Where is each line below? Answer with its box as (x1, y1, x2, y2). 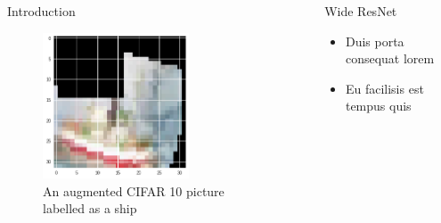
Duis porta (345, 31, 404, 50)
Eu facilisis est (345, 78, 424, 97)
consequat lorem (345, 49, 435, 68)
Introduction (7, 2, 76, 20)
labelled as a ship (43, 199, 137, 218)
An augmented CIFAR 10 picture (43, 181, 225, 200)
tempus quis (345, 96, 412, 115)
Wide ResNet (324, 2, 397, 20)
